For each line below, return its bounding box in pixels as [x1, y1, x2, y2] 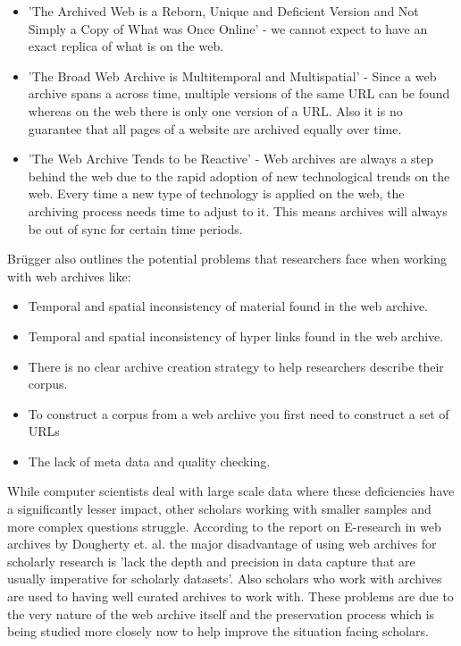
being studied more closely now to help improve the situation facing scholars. [7, 622, 429, 641]
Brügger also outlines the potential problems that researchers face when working [7, 249, 447, 268]
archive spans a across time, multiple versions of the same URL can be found [28, 84, 450, 103]
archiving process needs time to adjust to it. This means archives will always [28, 201, 448, 220]
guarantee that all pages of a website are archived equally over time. [28, 119, 402, 138]
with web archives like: [7, 266, 131, 285]
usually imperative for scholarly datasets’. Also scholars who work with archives [7, 569, 442, 588]
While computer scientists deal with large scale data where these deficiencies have [7, 482, 455, 500]
